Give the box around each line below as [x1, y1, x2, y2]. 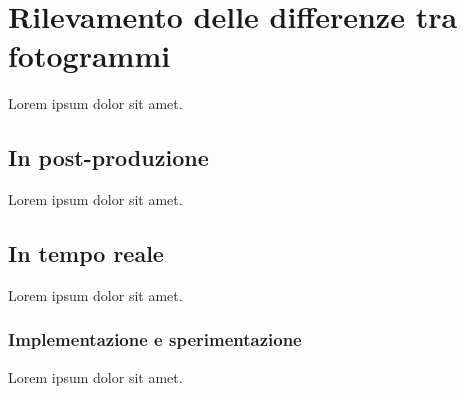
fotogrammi [8, 35, 171, 76]
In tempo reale [8, 238, 164, 269]
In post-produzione [8, 142, 209, 173]
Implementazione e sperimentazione [8, 327, 302, 352]
